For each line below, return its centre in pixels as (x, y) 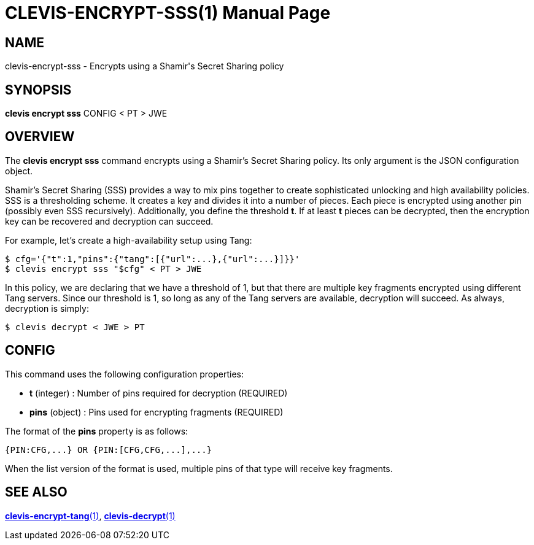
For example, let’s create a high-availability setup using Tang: (129, 240)
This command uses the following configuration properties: (125, 374)
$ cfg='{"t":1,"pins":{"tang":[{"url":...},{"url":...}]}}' (153, 259)
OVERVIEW (40, 137)
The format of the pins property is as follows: (97, 431)
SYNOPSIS (38, 90)
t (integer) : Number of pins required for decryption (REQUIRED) (159, 393)
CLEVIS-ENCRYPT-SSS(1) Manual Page (168, 13)
